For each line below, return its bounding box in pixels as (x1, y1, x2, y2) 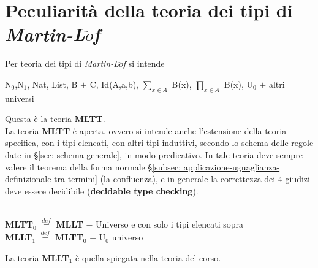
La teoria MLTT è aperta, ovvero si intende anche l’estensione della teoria (5, 124, 287, 137)
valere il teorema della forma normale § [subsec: (5, 160, 181, 173)
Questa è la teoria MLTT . (5, 112, 105, 125)
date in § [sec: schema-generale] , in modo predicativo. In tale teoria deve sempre (5, 148, 303, 161)
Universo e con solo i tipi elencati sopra (96, 218, 244, 231)
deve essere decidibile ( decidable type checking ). (5, 184, 199, 197)
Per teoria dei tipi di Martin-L (5, 57, 119, 70)
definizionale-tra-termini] (5, 172, 97, 185)
